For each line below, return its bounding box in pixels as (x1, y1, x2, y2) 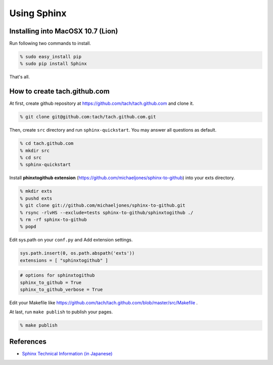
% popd (20, 224, 36, 230)
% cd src (20, 155, 42, 160)
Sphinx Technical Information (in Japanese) (22, 350, 113, 356)
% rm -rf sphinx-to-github (20, 217, 87, 222)
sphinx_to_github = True (20, 279, 82, 286)
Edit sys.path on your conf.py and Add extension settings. (9, 237, 133, 243)
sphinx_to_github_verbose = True (20, 287, 103, 293)
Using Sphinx (9, 8, 67, 19)
